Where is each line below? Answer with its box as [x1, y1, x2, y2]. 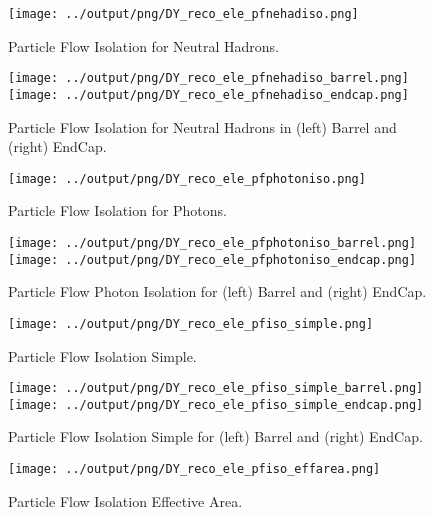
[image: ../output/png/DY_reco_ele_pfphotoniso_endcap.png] [8, 252, 417, 267]
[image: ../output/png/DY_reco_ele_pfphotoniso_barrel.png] [8, 236, 417, 250]
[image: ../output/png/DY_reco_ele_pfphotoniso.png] [8, 171, 366, 186]
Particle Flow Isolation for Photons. [8, 200, 228, 221]
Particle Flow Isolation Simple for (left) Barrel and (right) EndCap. [8, 426, 423, 447]
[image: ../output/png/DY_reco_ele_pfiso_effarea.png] [8, 462, 381, 477]
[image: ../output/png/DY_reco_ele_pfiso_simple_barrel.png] [8, 381, 424, 396]
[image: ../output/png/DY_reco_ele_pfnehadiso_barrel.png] [8, 71, 409, 86]
